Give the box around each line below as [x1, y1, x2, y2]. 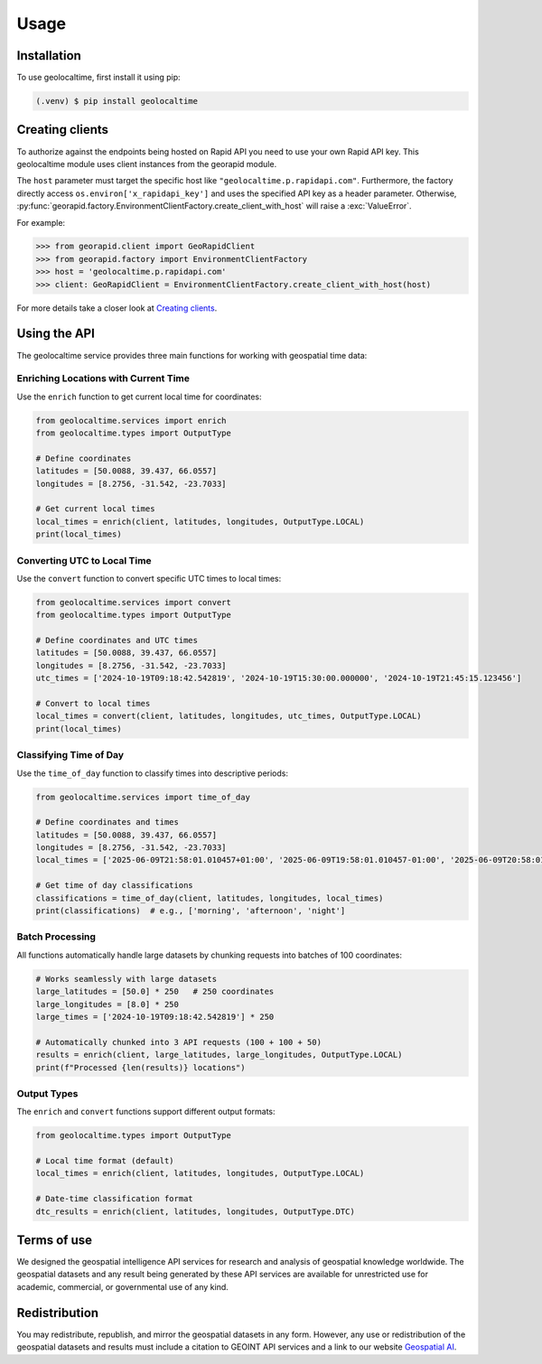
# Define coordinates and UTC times [35, 635, 199, 646]
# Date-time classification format [35, 1193, 193, 1204]
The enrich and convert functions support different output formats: [16, 1107, 276, 1117]
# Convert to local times [35, 698, 151, 709]
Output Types [16, 1087, 79, 1099]
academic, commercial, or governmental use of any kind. [16, 1281, 229, 1292]
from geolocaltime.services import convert [35, 597, 232, 607]
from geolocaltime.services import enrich [35, 416, 227, 425]
